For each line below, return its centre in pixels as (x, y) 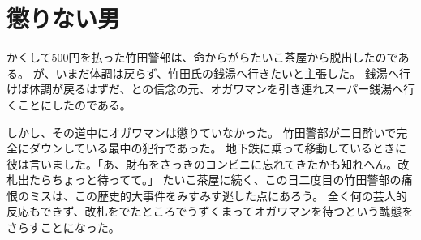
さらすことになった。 (63, 227)
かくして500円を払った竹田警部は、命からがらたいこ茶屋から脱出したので (202, 57)
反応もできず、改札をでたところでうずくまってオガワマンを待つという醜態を (210, 211)
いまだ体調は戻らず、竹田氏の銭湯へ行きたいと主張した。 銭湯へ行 (233, 73)
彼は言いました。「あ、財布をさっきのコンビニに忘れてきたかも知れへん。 (202, 163)
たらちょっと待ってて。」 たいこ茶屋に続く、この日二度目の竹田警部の (215, 180)
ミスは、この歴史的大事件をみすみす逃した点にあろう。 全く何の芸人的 (218, 195)
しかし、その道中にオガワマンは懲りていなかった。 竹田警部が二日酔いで (202, 132)
